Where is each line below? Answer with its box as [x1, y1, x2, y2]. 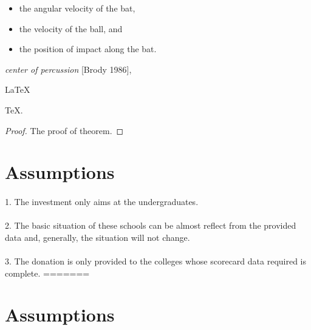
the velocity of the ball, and [19, 22, 123, 35]
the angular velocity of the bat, [19, 2, 135, 14]
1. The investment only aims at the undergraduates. [5, 195, 199, 208]
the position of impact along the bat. [19, 42, 157, 55]
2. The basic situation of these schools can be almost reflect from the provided [5, 219, 296, 232]
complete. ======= [5, 266, 90, 279]
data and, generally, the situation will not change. [5, 231, 190, 243]
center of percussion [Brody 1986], [5, 62, 132, 75]
